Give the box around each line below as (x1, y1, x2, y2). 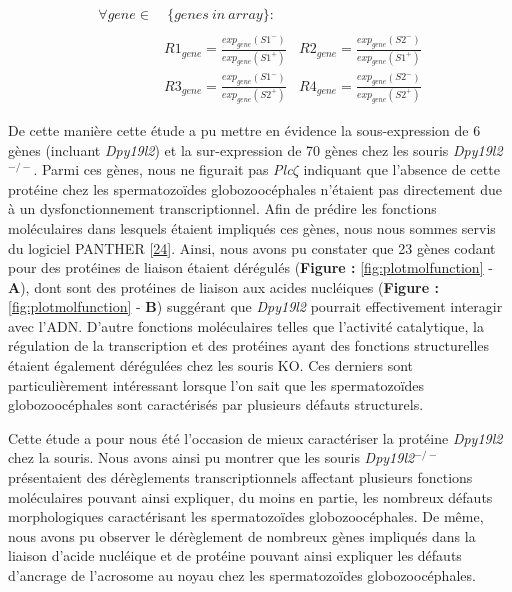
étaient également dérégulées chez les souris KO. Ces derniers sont (8, 355, 414, 376)
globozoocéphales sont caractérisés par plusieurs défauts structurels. (8, 394, 424, 415)
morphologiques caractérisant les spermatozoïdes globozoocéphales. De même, (8, 506, 484, 527)
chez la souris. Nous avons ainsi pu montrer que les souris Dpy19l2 (8, 447, 415, 468)
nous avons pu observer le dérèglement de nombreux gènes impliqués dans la (8, 525, 476, 546)
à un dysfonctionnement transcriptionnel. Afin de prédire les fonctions (8, 198, 437, 219)
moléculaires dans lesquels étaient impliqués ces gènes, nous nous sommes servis (8, 217, 496, 238)
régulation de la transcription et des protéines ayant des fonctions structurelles (8, 335, 490, 356)
